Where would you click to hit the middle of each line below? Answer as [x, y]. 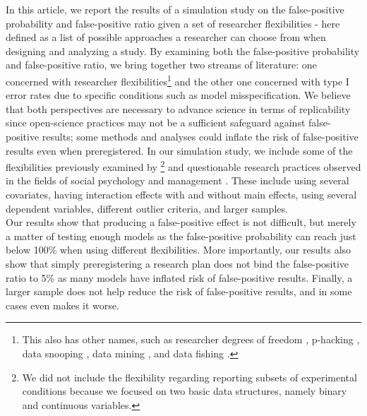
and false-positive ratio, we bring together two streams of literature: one [161, 65]
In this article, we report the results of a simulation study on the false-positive [175, 9]
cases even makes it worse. [62, 305]
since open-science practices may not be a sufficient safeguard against [156, 123]
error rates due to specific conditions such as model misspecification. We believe [178, 95]
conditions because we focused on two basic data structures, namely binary [185, 391]
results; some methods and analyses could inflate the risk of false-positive [200, 136]
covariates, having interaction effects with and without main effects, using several [181, 195]
